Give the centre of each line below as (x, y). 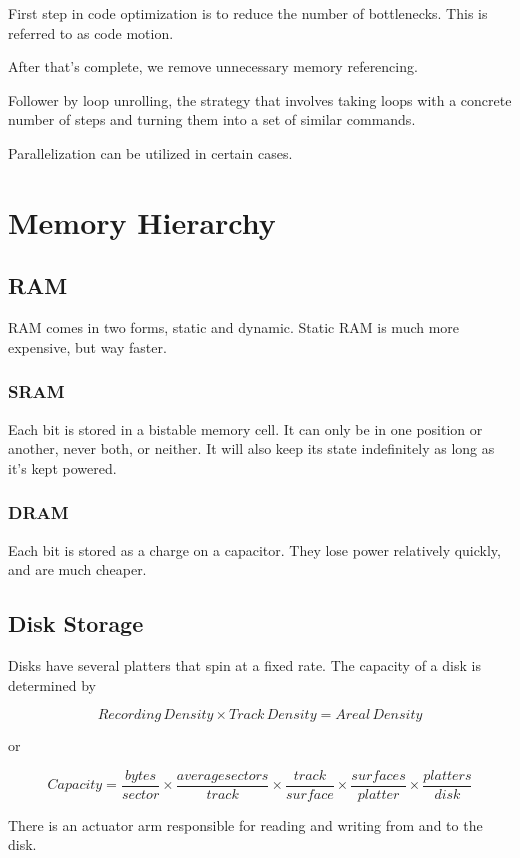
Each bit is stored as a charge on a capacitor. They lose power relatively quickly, (254, 549)
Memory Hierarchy (142, 221)
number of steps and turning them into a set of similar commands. (212, 119)
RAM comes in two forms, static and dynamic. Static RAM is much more (234, 327)
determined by (52, 684)
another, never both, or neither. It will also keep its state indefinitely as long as (251, 448)
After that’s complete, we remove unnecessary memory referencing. (213, 66)
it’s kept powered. (62, 467)
